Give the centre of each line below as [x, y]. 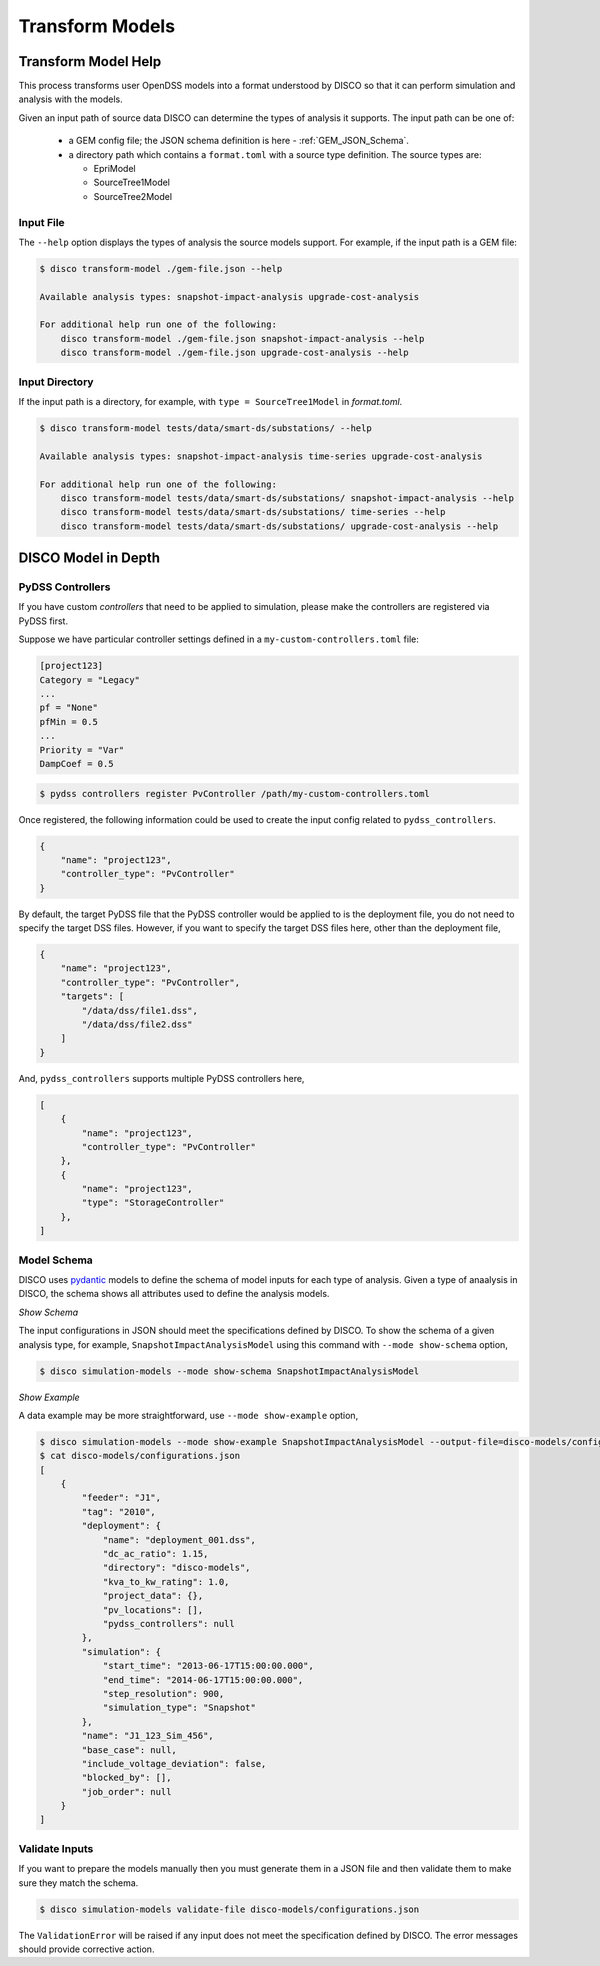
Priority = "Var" [82, 749]
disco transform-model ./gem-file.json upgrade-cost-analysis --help [234, 353]
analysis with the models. [71, 99]
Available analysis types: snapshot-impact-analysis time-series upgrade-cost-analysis [261, 456]
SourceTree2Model [133, 196]
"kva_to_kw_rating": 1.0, [166, 1581]
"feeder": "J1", [121, 1498]
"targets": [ [92, 996]
